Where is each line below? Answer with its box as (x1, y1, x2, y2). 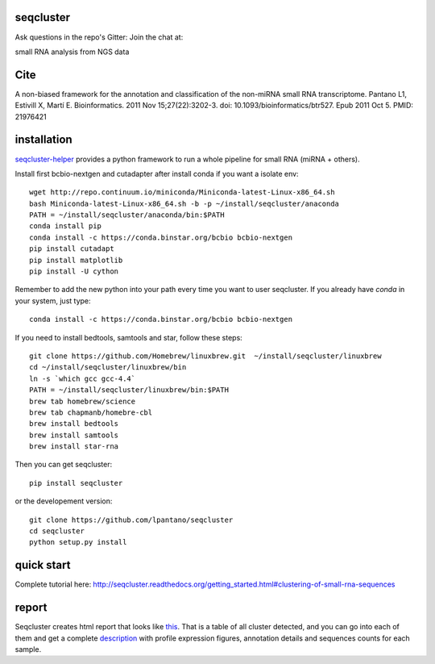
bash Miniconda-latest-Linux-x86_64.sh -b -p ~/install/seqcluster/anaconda (29, 198, 340, 208)
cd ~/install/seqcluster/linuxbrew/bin (29, 363, 187, 372)
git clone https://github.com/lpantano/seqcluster (29, 515, 234, 524)
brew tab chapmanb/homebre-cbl (29, 407, 153, 417)
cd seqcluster (29, 527, 85, 536)
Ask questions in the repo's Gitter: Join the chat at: (14, 32, 184, 42)
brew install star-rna (29, 442, 119, 451)
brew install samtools (29, 430, 119, 440)
